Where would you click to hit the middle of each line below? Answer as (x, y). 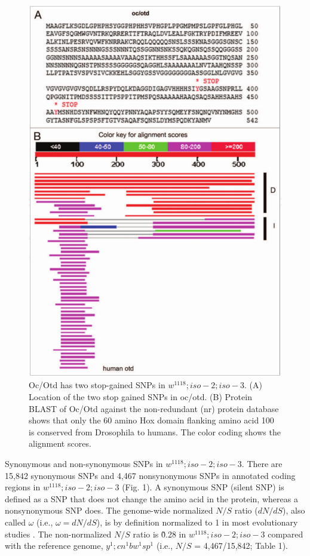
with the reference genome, (54, 546)
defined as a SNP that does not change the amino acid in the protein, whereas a (151, 498)
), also (294, 510)
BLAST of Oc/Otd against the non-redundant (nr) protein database (154, 408)
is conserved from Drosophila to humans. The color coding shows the (155, 431)
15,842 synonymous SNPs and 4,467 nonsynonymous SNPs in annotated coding (150, 475)
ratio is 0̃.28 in (159, 534)
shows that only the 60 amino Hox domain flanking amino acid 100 (151, 420)
